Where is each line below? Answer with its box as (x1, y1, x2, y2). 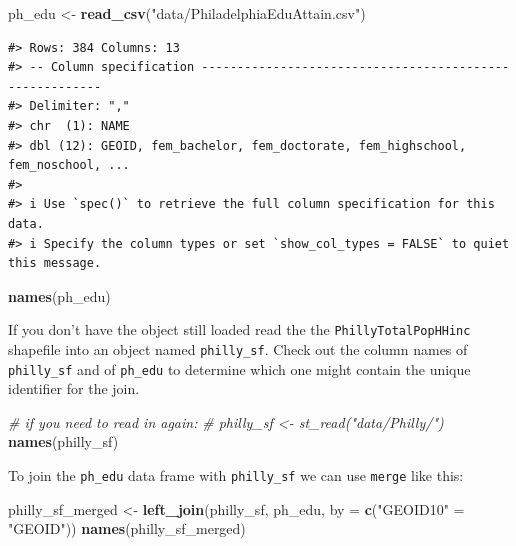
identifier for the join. (8, 378, 140, 399)
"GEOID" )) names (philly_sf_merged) (8, 518, 246, 539)
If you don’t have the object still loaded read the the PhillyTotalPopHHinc (8, 319, 471, 340)
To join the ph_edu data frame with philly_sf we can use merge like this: (8, 465, 464, 486)
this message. (8, 256, 102, 271)
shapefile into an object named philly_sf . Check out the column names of (8, 338, 468, 359)
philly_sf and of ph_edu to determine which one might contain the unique (8, 358, 471, 379)
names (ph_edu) (8, 285, 111, 306)
